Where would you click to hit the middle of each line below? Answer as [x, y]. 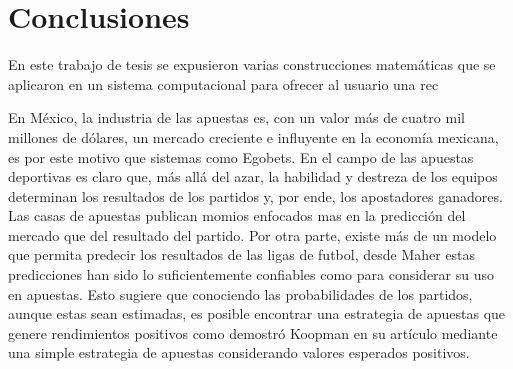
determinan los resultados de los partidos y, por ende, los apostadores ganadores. [255, 195]
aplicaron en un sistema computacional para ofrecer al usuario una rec [223, 83]
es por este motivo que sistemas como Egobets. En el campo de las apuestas [241, 156]
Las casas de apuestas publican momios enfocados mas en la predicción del [237, 215]
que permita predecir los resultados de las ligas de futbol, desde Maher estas [242, 254]
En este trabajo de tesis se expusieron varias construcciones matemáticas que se [252, 64]
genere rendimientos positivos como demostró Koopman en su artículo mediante [253, 332]
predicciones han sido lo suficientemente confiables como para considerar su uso [251, 274]
